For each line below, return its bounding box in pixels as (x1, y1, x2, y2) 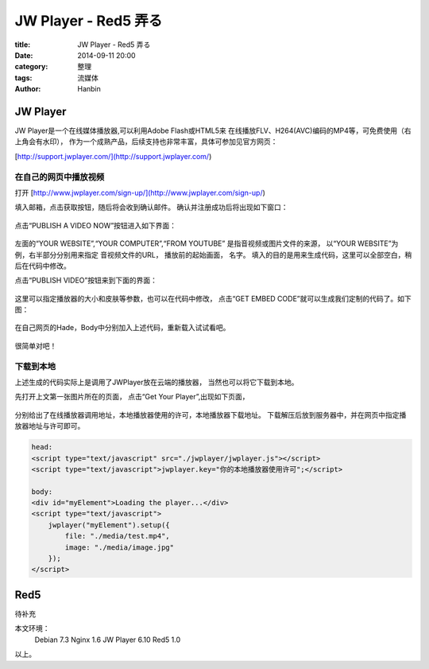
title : (14, 40, 31, 49)
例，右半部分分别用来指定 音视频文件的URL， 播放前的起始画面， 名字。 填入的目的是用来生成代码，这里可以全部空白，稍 (14, 250, 412, 259)
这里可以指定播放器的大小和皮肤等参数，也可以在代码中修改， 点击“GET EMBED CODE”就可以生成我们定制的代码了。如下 (14, 294, 412, 303)
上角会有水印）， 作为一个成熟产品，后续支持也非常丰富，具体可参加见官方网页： (14, 137, 278, 146)
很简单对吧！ (14, 340, 57, 350)
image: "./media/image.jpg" (64, 543, 175, 552)
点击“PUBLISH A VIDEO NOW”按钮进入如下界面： (14, 220, 177, 230)
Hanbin (77, 84, 101, 94)
